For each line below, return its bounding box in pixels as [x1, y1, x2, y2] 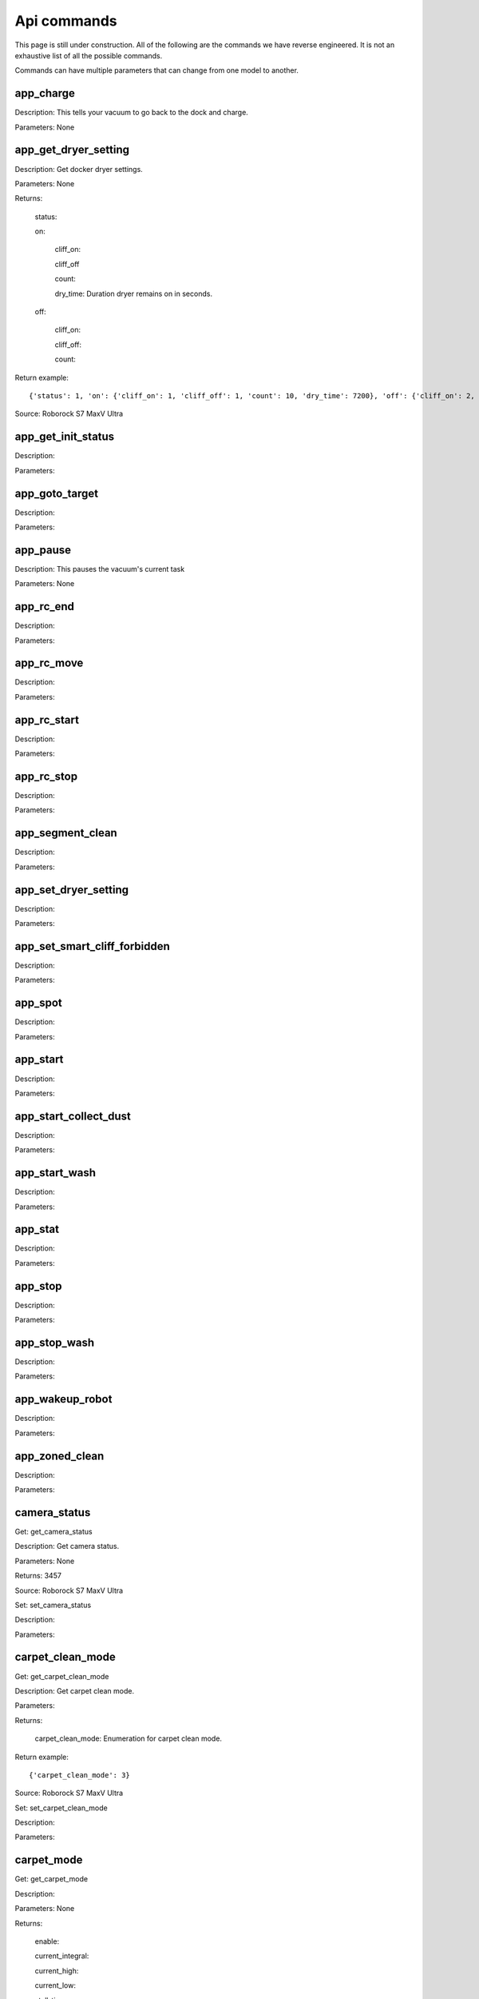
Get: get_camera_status [14, 1526, 93, 1536]
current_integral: [34, 1951, 89, 1961]
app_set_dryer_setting [14, 883, 129, 896]
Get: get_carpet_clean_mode [14, 1671, 109, 1681]
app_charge [14, 86, 76, 100]
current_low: [34, 1981, 76, 1990]
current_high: [34, 1965, 79, 1975]
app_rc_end [14, 600, 75, 613]
